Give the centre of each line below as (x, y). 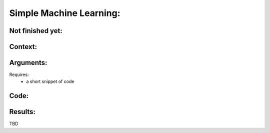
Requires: (19, 74)
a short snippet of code (50, 81)
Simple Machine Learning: (65, 13)
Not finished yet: (36, 31)
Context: (23, 47)
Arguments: (28, 63)
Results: (22, 112)
